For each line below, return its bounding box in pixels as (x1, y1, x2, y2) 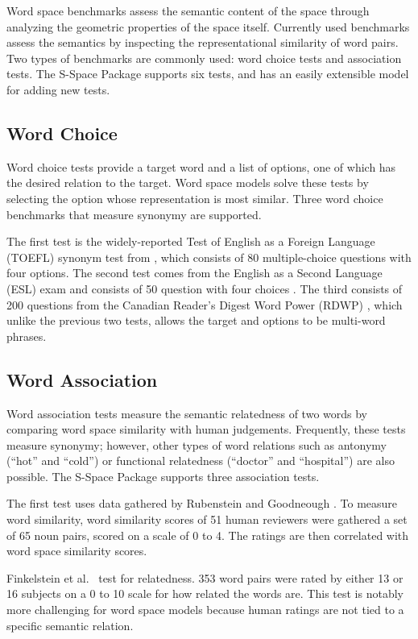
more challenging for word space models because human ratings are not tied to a (6, 601, 404, 618)
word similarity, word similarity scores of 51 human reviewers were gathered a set (6, 511, 408, 528)
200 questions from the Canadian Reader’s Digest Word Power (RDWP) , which (6, 296, 403, 313)
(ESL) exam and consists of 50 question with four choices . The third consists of (6, 280, 403, 297)
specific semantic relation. (6, 616, 134, 633)
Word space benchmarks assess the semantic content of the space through (6, 2, 370, 19)
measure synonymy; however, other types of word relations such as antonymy (6, 436, 387, 453)
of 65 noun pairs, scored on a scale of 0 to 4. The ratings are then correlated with (6, 526, 409, 543)
